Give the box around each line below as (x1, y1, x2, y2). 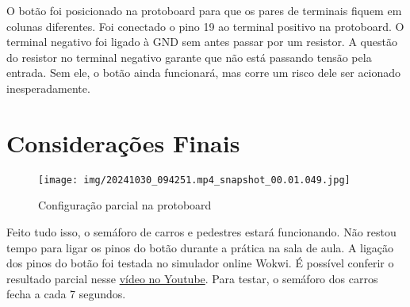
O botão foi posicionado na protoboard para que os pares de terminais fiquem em (6, 2, 402, 18)
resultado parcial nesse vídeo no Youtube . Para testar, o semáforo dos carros (6, 270, 378, 286)
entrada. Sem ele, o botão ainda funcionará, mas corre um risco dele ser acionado (6, 64, 401, 81)
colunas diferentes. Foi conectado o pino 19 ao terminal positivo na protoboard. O (6, 17, 404, 34)
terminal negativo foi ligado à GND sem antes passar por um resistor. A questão (6, 33, 397, 50)
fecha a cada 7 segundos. (6, 286, 126, 302)
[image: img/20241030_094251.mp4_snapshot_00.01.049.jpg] (38, 174, 351, 186)
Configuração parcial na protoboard (38, 197, 212, 213)
